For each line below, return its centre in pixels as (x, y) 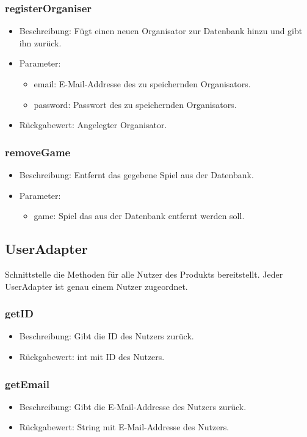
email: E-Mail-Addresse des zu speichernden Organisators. (142, 84)
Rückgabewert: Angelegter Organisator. (93, 125)
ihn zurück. (40, 42)
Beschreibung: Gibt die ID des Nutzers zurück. (107, 336)
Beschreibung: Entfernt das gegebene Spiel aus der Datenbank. (136, 175)
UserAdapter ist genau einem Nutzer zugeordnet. (96, 286)
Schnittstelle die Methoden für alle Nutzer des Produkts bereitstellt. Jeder (144, 274)
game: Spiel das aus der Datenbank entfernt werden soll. (139, 216)
